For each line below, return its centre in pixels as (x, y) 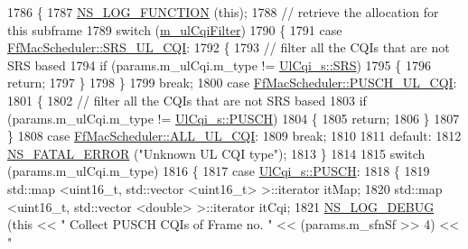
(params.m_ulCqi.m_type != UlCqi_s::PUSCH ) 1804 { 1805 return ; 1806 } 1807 (234, 118)
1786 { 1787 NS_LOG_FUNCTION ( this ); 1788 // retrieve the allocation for (223, 12)
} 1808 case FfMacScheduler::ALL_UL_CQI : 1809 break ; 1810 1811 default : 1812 (234, 136)
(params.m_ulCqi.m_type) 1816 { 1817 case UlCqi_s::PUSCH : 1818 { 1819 (219, 171)
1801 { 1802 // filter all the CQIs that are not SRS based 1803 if (187, 100)
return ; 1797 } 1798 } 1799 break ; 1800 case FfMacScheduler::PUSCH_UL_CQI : (232, 83)
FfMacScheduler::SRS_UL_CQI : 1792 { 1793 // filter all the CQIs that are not (229, 47)
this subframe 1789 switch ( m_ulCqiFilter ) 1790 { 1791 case (175, 29)
